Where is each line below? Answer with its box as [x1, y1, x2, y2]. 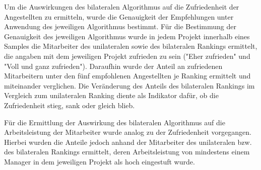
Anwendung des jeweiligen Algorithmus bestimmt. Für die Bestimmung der [4, 21, 236, 32]
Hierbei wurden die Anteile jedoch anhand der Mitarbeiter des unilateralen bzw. [4, 136, 252, 147]
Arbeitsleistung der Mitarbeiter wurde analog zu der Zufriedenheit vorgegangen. [4, 127, 251, 137]
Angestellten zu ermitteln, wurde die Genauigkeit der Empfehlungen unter [4, 11, 234, 22]
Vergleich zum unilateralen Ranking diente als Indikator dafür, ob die [4, 90, 219, 101]
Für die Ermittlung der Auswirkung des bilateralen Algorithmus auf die [4, 117, 225, 127]
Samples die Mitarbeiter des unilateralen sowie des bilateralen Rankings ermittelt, [4, 41, 257, 51]
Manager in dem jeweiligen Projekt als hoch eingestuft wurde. [4, 156, 195, 166]
